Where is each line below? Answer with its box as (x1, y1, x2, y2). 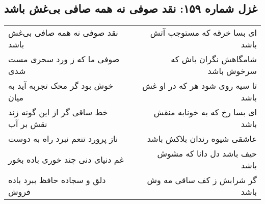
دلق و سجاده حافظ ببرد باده (8, 174, 106, 186)
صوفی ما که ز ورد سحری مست (8, 53, 120, 65)
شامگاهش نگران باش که (171, 53, 257, 65)
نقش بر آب (8, 118, 47, 130)
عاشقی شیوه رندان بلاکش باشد (147, 133, 257, 145)
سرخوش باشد (207, 65, 257, 77)
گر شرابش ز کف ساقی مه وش (147, 174, 257, 186)
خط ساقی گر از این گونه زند (8, 106, 108, 118)
